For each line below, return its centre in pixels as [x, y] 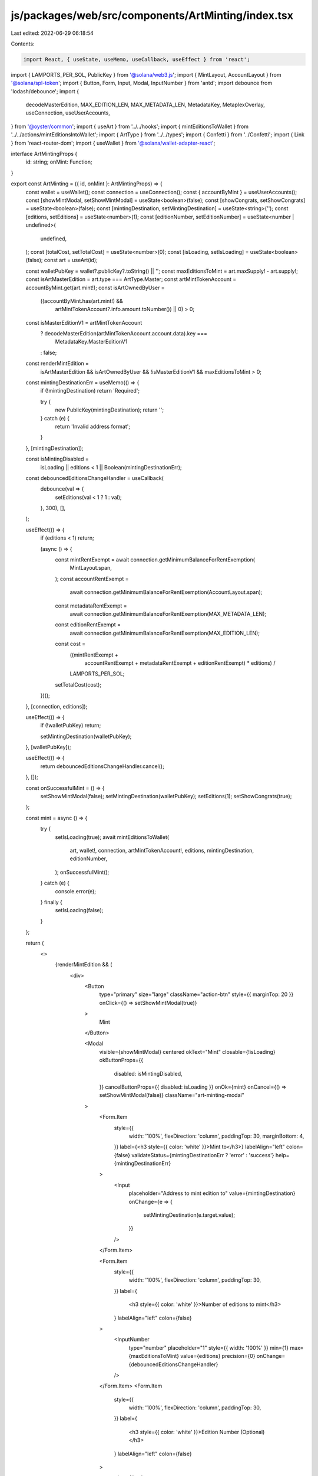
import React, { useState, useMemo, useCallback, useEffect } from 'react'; [137, 59]
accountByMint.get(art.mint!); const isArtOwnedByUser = [95, 288]
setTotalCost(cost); [78, 684]
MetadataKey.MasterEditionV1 [91, 342]
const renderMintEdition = [57, 364]
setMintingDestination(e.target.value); [189, 1215]
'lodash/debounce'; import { [45, 91]
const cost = [70, 644]
